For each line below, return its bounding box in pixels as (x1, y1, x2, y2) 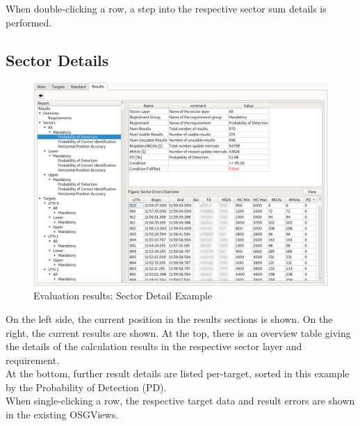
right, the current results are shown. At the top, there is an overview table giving (6, 325, 351, 340)
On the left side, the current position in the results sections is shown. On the (6, 311, 333, 326)
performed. (6, 15, 52, 29)
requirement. (6, 352, 60, 367)
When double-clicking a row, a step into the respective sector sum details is (6, 1, 327, 15)
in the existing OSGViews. (6, 407, 119, 422)
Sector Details (6, 49, 109, 70)
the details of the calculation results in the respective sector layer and (6, 339, 302, 354)
